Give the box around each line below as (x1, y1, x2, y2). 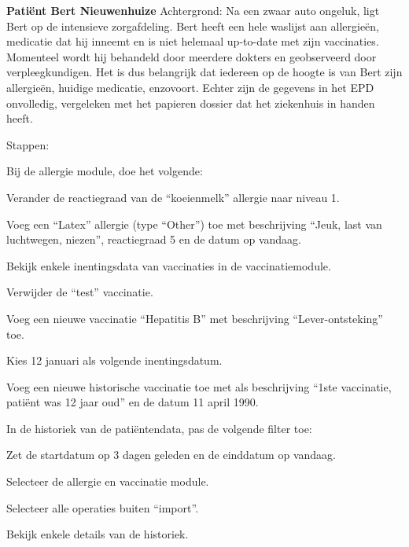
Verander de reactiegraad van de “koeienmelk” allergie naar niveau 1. (6, 189, 340, 205)
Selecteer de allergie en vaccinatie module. (6, 473, 209, 490)
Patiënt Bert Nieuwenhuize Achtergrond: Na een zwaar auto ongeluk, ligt (6, 2, 380, 18)
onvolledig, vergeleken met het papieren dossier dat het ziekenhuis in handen (6, 94, 375, 111)
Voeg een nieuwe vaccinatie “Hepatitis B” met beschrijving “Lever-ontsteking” (6, 310, 383, 326)
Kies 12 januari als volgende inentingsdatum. (6, 352, 223, 369)
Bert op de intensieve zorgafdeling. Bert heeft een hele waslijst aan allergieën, (6, 17, 380, 34)
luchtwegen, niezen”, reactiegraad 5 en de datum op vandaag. (6, 231, 301, 248)
